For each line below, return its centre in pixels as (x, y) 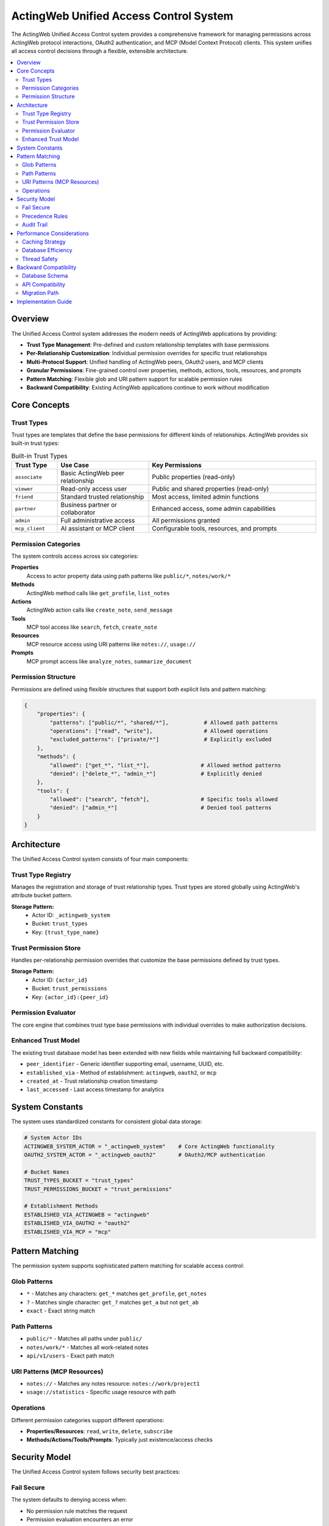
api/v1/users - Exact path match (71, 1356)
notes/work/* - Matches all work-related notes (87, 1347)
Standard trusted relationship (102, 497)
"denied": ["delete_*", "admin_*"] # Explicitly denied (156, 773)
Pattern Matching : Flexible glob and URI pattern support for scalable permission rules (134, 379)
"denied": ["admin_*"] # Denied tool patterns (161, 808)
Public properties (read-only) (194, 477)
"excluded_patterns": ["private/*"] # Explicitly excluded (161, 739)
